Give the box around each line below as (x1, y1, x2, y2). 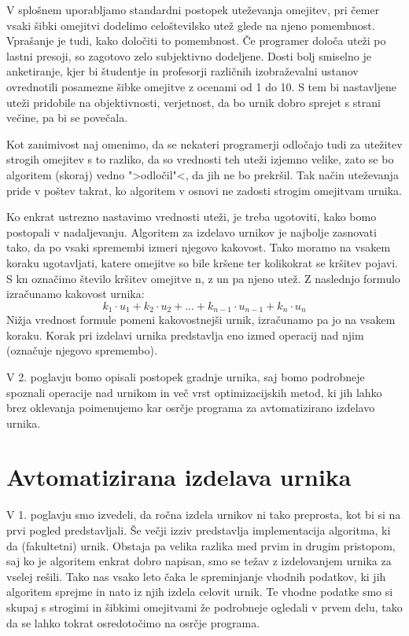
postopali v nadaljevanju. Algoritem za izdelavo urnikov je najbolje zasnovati (6, 223, 377, 240)
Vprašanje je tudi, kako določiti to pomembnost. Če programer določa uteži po (6, 32, 386, 49)
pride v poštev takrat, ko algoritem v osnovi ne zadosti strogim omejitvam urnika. (6, 182, 402, 198)
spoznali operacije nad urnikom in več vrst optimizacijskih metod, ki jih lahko (6, 384, 382, 400)
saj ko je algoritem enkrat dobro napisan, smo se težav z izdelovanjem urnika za (6, 553, 392, 569)
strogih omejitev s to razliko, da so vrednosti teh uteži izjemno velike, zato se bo (6, 151, 394, 167)
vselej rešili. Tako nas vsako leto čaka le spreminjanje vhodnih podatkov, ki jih (6, 568, 386, 584)
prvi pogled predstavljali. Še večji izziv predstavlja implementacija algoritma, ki (6, 522, 391, 539)
